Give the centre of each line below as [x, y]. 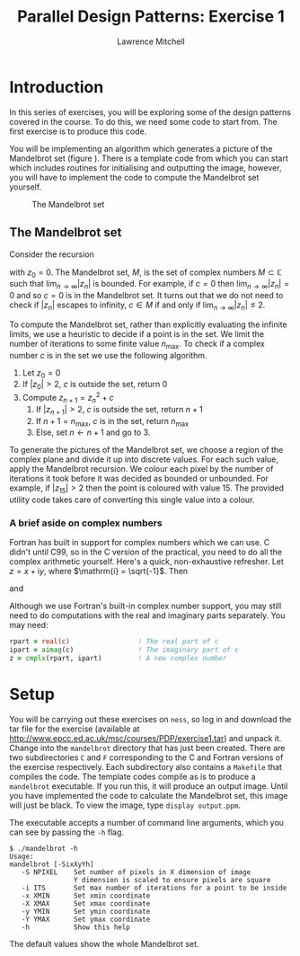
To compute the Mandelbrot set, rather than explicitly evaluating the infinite [148, 324]
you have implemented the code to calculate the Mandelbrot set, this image [149, 795]
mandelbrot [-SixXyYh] [52, 864]
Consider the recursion [52, 254]
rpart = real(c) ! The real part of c [114, 642]
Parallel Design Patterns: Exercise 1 [151, 17]
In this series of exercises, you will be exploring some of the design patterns [150, 112]
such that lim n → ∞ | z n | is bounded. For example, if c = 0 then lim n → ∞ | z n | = [150, 285]
